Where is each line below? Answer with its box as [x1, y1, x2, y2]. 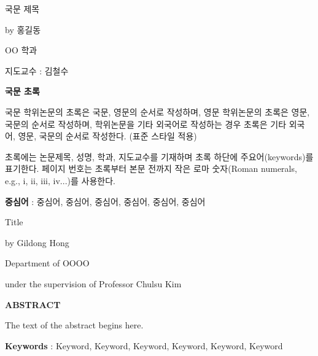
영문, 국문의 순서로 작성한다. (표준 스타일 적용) [18, 130, 197, 142]
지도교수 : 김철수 [5, 64, 69, 77]
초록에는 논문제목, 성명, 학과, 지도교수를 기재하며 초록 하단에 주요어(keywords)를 [5, 150, 314, 163]
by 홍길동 [5, 23, 41, 36]
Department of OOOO [5, 257, 90, 269]
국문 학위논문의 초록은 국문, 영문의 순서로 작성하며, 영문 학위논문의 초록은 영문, [5, 105, 310, 118]
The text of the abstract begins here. [5, 319, 144, 331]
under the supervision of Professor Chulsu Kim [5, 277, 182, 290]
